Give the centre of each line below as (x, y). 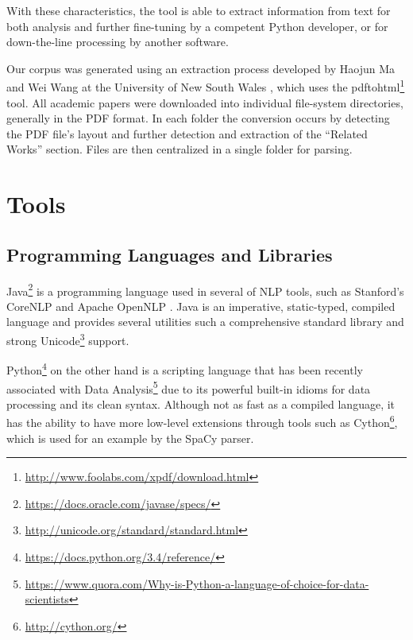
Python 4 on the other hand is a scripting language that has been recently (185, 368)
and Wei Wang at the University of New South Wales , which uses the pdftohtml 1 (206, 86)
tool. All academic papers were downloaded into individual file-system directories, (205, 102)
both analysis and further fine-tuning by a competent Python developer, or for (197, 26)
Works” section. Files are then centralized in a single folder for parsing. (179, 149)
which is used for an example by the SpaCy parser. (130, 438)
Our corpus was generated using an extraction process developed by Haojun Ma (201, 68)
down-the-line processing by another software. (118, 42)
